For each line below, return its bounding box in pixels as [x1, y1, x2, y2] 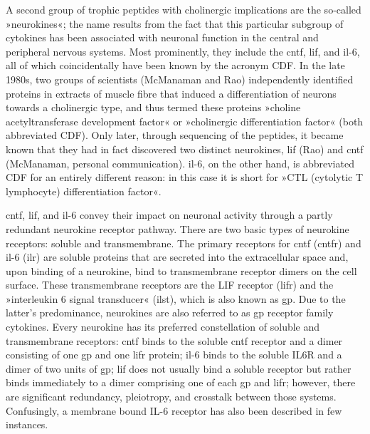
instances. [6, 417, 48, 432]
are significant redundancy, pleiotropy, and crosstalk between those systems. [6, 389, 337, 404]
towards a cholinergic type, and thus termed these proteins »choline [6, 100, 301, 115]
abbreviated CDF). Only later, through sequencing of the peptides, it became [6, 128, 344, 143]
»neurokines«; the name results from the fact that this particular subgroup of [6, 16, 344, 31]
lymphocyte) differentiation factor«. [6, 183, 162, 198]
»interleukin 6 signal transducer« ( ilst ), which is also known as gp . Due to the [6, 291, 346, 306]
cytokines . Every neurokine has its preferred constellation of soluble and [6, 319, 320, 334]
